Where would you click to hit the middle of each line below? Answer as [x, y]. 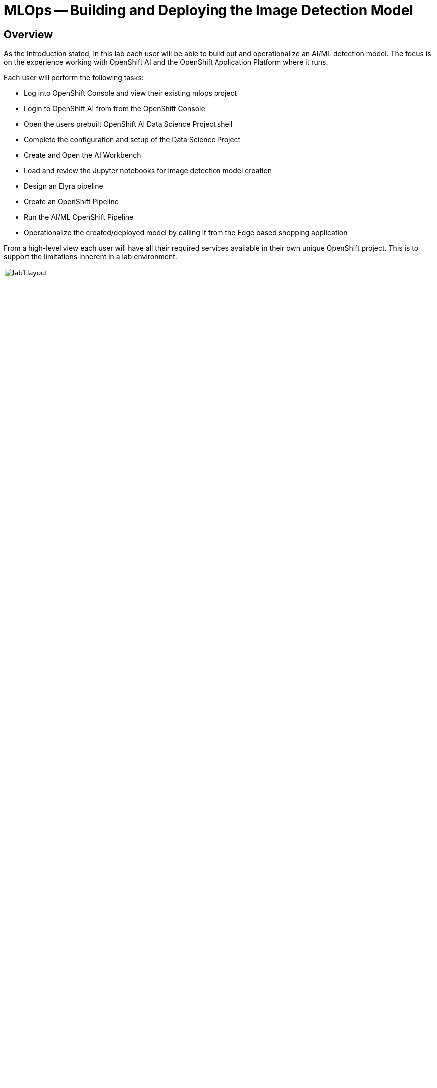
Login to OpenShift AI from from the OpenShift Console [114, 109]
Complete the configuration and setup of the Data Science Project [132, 140]
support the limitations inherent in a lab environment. [91, 257]
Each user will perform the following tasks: [74, 78]
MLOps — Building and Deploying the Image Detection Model [209, 10]
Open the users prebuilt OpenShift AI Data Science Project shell [128, 124]
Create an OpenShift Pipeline [71, 202]
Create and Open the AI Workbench [83, 155]
